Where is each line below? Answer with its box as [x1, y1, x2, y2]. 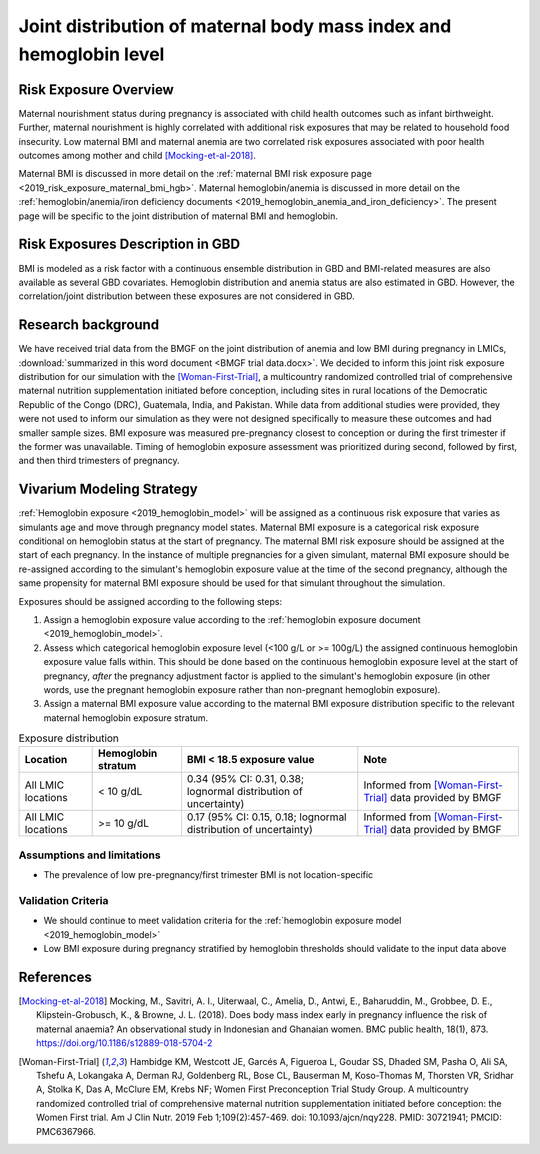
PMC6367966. [36, 1125, 97, 1137]
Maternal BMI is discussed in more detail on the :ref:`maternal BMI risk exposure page [18, 168, 372, 180]
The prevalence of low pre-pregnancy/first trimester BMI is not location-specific [43, 869, 374, 881]
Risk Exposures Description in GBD [18, 236, 240, 253]
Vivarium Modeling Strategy [18, 481, 199, 498]
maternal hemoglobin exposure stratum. [43, 711, 209, 724]
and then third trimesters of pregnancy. [18, 455, 180, 467]
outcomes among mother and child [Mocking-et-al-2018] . [18, 150, 257, 162]
